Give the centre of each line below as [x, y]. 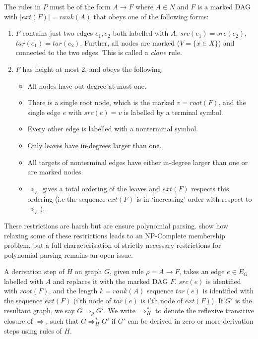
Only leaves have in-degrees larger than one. [95, 145]
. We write [120, 310]
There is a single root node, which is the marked [101, 102]
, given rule [127, 271]
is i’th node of [162, 301]
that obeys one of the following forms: [151, 16]
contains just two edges [58, 33]
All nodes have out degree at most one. [87, 85]
